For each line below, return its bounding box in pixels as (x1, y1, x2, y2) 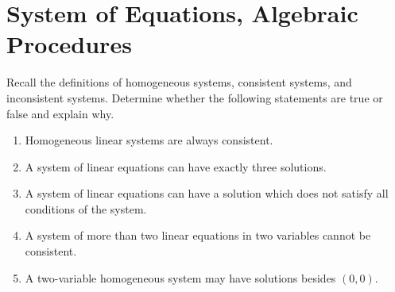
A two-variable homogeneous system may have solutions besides (25, 269, 336, 286)
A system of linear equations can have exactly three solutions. (25, 158, 327, 175)
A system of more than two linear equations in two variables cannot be (25, 227, 371, 244)
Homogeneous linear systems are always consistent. (25, 132, 273, 148)
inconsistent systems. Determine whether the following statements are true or (6, 89, 383, 106)
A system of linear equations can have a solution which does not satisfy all (25, 185, 389, 202)
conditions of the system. (25, 200, 147, 217)
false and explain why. (6, 105, 114, 121)
